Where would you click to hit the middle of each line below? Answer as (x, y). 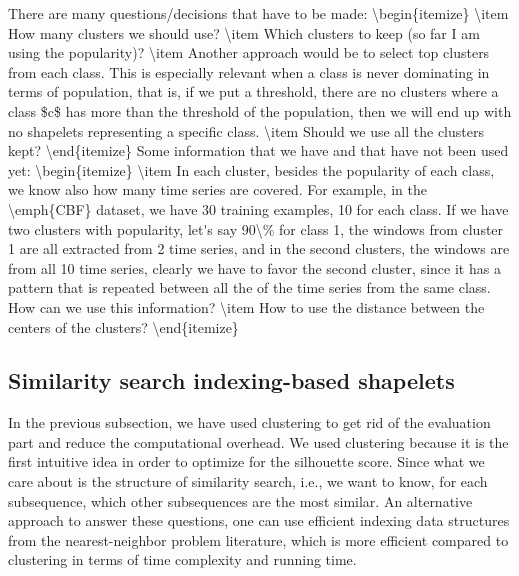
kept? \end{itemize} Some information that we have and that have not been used (258, 150)
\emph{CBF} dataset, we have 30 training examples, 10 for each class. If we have (258, 208)
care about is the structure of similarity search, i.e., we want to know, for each (248, 481)
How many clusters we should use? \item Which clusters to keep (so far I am (244, 32)
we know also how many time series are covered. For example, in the (217, 189)
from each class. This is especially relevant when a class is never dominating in (249, 71)
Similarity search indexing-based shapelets (231, 380)
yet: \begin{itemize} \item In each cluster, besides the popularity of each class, (251, 169)
